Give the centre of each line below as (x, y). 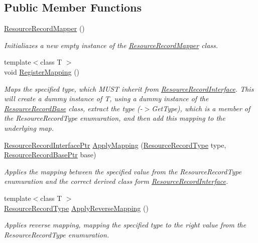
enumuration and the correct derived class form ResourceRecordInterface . (116, 181)
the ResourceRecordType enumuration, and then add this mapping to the (115, 118)
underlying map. (29, 128)
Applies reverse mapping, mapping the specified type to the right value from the (125, 225)
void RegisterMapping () (42, 71)
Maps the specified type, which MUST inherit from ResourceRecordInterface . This (129, 88)
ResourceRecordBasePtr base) (50, 155)
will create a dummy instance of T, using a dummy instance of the (106, 98)
